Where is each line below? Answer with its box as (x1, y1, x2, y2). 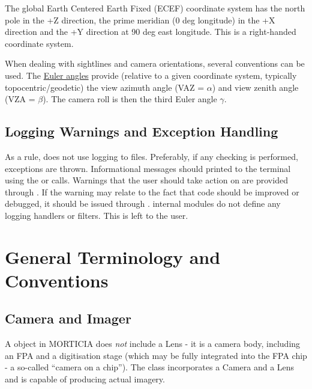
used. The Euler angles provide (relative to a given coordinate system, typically (5, 69, 297, 81)
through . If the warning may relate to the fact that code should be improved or (5, 185, 299, 198)
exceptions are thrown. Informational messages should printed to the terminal (5, 162, 291, 174)
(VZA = (5, 93, 35, 105)
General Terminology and (5, 244, 221, 269)
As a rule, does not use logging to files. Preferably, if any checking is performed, (5, 150, 298, 162)
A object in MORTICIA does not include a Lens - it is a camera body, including (5, 337, 301, 350)
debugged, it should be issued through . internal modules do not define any (5, 197, 281, 210)
